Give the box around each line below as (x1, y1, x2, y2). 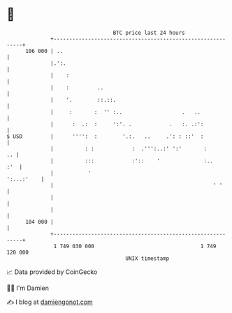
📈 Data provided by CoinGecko (6, 268, 98, 276)
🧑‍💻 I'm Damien (6, 284, 50, 292)
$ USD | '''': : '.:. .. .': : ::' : (6, 132, 204, 140)
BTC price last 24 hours (113, 29, 186, 36)
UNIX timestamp (125, 254, 170, 262)
